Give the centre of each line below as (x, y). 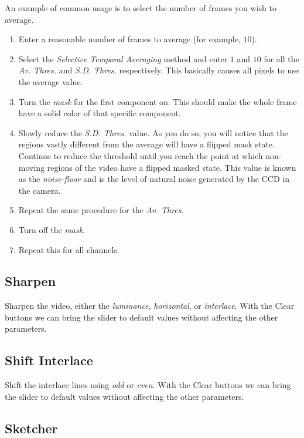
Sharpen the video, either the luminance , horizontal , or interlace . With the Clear (150, 306)
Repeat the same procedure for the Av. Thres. (101, 210)
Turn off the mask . (52, 229)
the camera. (40, 190)
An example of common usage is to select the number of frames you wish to (141, 8)
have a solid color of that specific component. (100, 113)
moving (32, 167)
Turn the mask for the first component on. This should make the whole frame (158, 101)
